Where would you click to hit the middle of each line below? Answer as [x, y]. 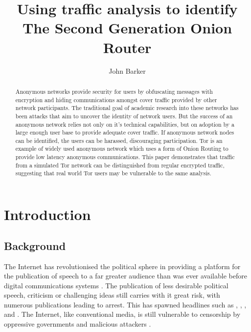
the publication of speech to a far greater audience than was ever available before [125, 276]
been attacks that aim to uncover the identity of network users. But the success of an [124, 116]
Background [35, 245]
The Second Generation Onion [127, 28]
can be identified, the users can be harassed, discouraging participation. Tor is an [119, 140]
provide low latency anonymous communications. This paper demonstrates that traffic [125, 157]
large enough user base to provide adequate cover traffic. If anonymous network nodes [125, 132]
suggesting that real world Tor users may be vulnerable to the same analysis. [113, 173]
